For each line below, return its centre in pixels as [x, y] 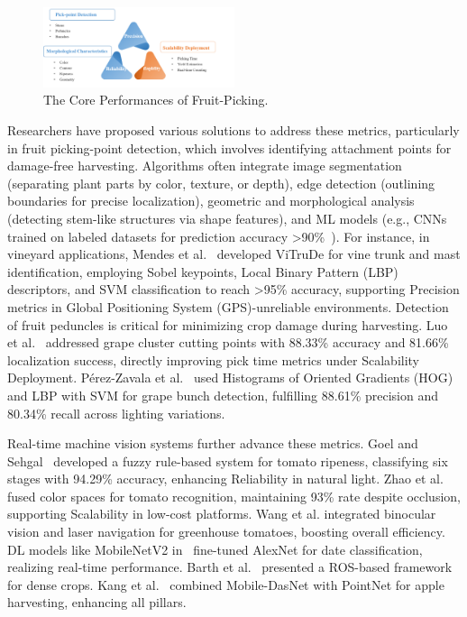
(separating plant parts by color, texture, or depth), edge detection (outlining [221, 183]
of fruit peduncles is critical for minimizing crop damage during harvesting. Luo [228, 324]
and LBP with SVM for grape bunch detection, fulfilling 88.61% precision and [223, 395]
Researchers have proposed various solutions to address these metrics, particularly [233, 130]
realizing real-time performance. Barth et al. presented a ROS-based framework [230, 567]
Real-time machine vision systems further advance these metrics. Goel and [213, 443]
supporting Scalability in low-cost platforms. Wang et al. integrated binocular [222, 514]
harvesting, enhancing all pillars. [97, 602]
